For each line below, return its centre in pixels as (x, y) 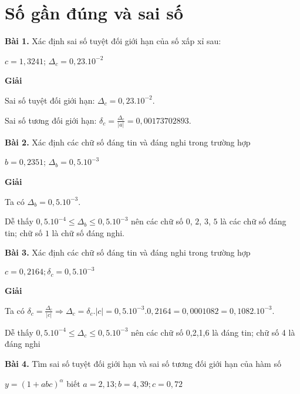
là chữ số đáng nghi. (88, 232)
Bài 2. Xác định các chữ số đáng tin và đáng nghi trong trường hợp (128, 142)
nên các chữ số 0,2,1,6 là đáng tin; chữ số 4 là (213, 332)
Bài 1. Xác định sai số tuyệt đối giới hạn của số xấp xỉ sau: (113, 41)
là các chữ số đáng (253, 221)
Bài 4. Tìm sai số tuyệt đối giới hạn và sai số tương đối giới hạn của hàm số (143, 364)
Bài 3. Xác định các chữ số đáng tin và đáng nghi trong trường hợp (128, 252)
